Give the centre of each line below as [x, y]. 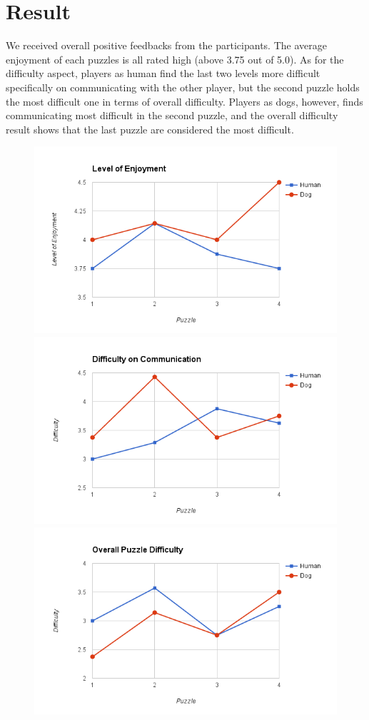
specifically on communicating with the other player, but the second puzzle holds [183, 87]
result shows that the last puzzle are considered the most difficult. [150, 129]
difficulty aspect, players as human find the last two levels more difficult [163, 73]
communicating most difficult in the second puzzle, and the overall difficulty [172, 115]
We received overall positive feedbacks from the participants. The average [166, 45]
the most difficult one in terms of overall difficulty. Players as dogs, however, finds [184, 101]
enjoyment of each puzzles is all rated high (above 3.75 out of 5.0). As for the [175, 59]
